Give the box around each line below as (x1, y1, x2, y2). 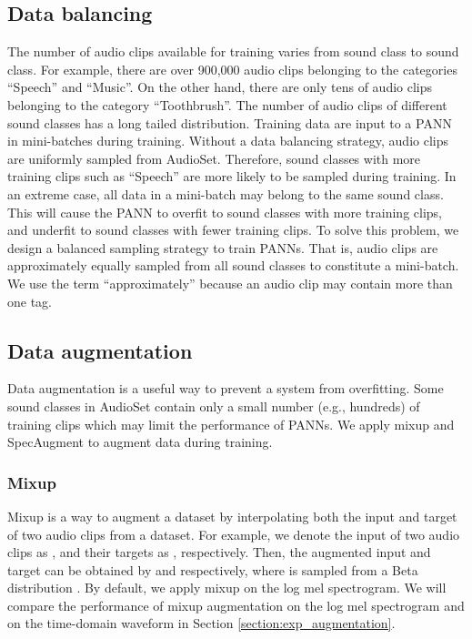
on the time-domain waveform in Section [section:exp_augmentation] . (7, 614, 396, 633)
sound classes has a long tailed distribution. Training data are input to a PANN (7, 113, 452, 132)
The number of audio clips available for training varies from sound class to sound (7, 42, 459, 61)
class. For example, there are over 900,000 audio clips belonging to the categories (7, 59, 457, 78)
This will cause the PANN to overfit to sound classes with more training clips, (7, 202, 442, 221)
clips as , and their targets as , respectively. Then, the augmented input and (7, 543, 431, 562)
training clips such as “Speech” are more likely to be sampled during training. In (7, 167, 457, 186)
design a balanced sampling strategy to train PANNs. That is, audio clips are (7, 238, 438, 257)
